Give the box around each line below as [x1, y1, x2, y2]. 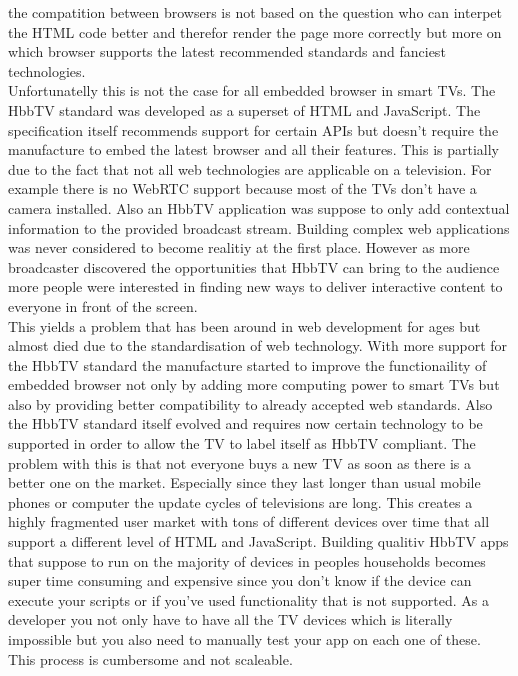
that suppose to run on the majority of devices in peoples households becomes [8, 550, 486, 571]
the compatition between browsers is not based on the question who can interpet [8, 2, 502, 22]
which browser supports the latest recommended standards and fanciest [8, 41, 446, 62]
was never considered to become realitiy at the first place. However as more [8, 237, 470, 258]
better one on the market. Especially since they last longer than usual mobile [8, 472, 481, 493]
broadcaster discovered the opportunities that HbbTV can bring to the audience [8, 256, 500, 277]
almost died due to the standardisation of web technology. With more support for [8, 335, 508, 356]
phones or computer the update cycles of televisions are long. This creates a [8, 491, 473, 512]
